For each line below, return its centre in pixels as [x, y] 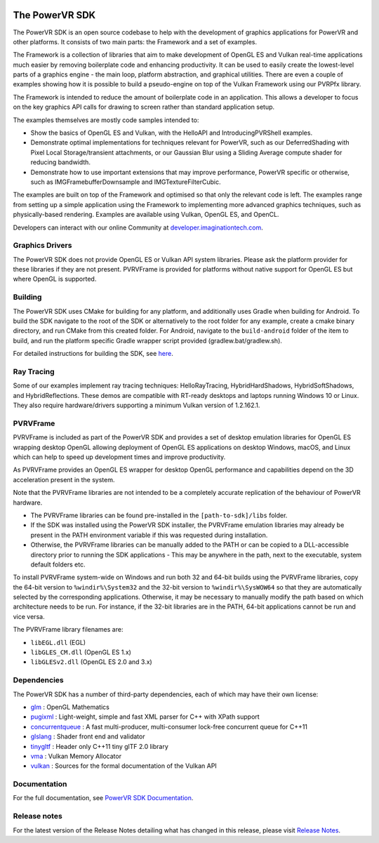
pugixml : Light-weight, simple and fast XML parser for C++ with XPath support [145, 717]
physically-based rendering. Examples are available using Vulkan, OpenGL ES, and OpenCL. [146, 215]
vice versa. [29, 616]
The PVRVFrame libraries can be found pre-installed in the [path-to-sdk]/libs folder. [159, 515]
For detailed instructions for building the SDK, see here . [93, 354]
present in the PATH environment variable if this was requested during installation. [149, 535]
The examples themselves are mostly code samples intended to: [106, 120]
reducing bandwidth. [61, 162]
